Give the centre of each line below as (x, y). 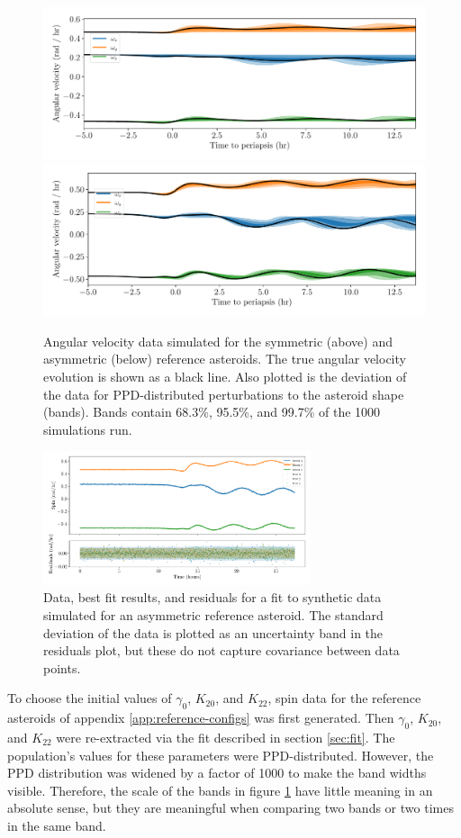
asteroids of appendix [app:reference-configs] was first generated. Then (201, 718)
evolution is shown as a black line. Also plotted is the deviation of (225, 377)
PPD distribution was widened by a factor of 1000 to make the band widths (217, 773)
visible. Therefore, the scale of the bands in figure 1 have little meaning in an (220, 790)
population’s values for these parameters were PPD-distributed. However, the (221, 755)
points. (62, 667)
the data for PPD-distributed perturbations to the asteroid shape (224, 394)
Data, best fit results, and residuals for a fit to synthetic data (212, 597)
